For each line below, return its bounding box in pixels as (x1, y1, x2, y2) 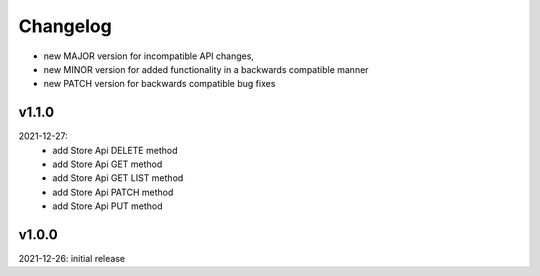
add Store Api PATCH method (52, 186, 174, 198)
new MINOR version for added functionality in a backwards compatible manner (43, 63, 369, 75)
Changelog (18, 15, 112, 37)
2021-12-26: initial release (18, 253, 125, 265)
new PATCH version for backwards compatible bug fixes (43, 78, 276, 90)
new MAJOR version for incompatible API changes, (43, 50, 255, 62)
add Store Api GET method (52, 158, 163, 170)
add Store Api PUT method (52, 200, 164, 212)
